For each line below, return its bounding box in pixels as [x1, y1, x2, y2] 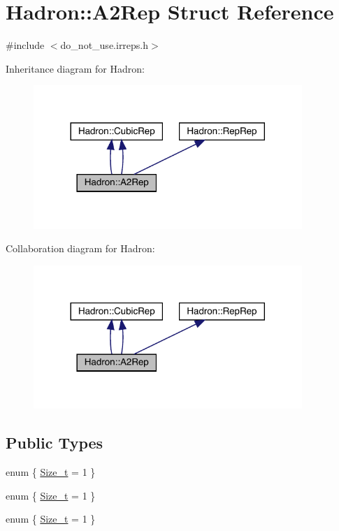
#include [6, 38, 45, 52]
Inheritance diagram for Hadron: [6, 61, 145, 75]
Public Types [6, 432, 103, 453]
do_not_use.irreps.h [60, 38, 149, 52]
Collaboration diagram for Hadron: [6, 241, 155, 256]
